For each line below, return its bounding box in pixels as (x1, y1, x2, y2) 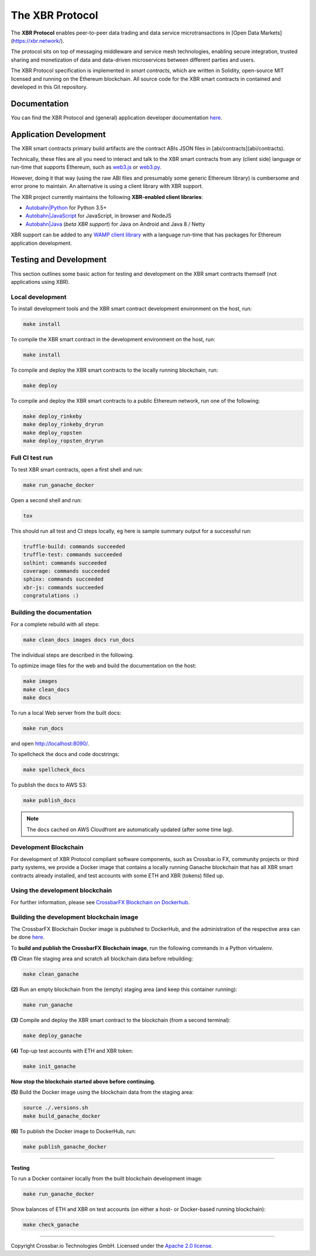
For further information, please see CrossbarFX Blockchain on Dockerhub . (11, 898, 190, 905)
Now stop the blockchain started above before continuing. (11, 1077, 156, 1085)
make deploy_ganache (23, 1032, 82, 1039)
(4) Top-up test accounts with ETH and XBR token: (11, 1047, 133, 1054)
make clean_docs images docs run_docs (23, 636, 135, 643)
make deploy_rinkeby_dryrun (23, 421, 104, 428)
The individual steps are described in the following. (11, 651, 134, 658)
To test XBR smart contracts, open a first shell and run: (11, 466, 143, 473)
